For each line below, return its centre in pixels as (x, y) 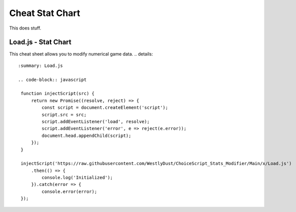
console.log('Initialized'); (77, 178)
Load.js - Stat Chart (40, 42)
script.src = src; (64, 114)
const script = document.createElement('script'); (105, 108)
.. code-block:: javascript (52, 79)
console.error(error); (69, 191)
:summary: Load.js (41, 65)
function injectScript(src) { (58, 93)
